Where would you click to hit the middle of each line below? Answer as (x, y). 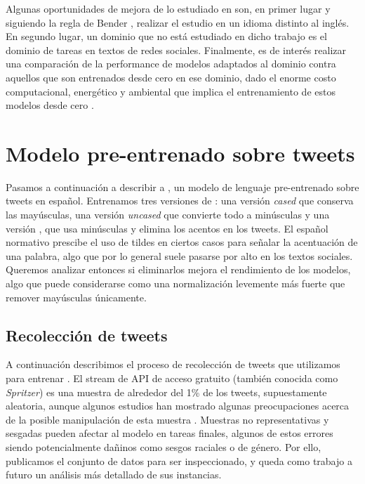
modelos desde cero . (50, 105)
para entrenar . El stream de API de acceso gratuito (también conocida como (172, 378)
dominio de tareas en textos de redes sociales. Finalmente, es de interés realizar (176, 50)
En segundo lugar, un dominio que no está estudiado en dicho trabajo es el (166, 36)
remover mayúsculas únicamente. (76, 297)
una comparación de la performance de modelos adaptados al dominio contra (171, 64)
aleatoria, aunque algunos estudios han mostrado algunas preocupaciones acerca (178, 406)
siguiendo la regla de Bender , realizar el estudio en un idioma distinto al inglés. (178, 22)
